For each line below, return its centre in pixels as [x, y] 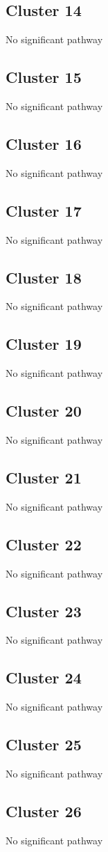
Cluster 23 [44, 611]
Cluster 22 [44, 544]
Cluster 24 [44, 677]
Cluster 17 [44, 210]
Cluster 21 [44, 477]
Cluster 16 [44, 143]
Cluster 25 [44, 744]
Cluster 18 [44, 277]
